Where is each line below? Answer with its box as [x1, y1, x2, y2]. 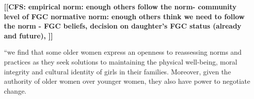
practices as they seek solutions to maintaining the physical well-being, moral [4, 56, 238, 66]
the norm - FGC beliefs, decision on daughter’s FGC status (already [4, 21, 242, 31]
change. [4, 85, 27, 96]
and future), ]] [4, 30, 53, 40]
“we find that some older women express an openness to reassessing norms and [4, 47, 242, 57]
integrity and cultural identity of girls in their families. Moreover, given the [4, 66, 231, 76]
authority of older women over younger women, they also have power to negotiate [4, 76, 251, 86]
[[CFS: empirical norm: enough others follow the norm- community [4, 1, 237, 11]
